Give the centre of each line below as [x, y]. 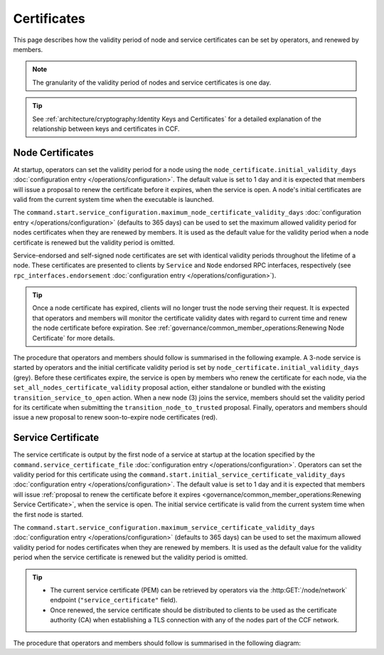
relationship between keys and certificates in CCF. [106, 129]
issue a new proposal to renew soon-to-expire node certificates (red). [116, 417]
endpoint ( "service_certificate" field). [114, 600]
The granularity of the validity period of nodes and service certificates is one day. [152, 82]
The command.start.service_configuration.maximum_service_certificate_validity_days [164, 528]
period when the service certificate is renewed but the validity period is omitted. [130, 558]
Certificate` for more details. [74, 338]
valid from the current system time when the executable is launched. [114, 199]
